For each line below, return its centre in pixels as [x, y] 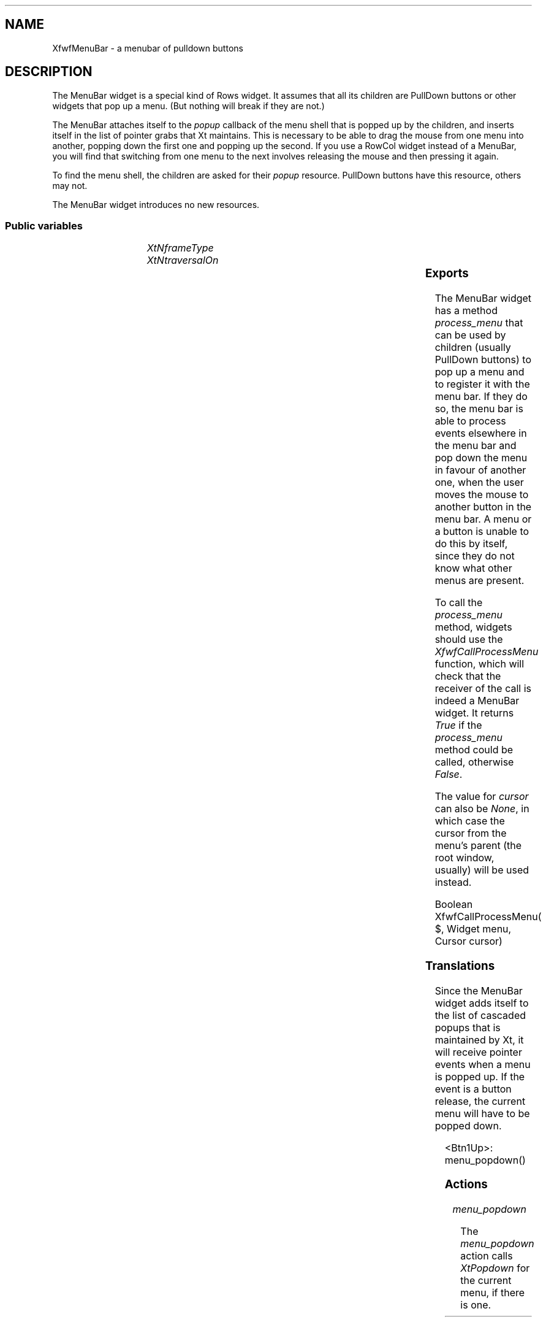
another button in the [483, 507]
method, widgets [473, 627]
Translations [460, 966]
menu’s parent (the [478, 846]
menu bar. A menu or [483, 519]
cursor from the [471, 833]
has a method [466, 311]
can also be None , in [482, 809]
